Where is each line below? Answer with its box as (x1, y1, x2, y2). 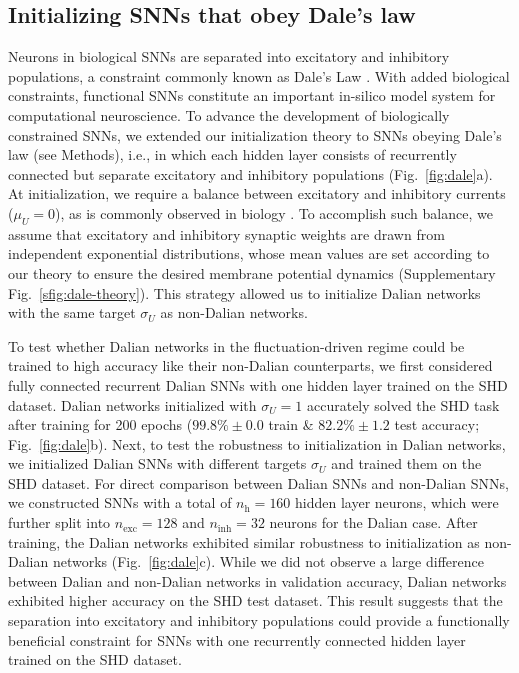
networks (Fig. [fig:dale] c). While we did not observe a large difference (52, 551, 484, 572)
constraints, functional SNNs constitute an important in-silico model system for (8, 85, 496, 106)
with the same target (8, 302, 136, 323)
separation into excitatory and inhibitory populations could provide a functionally (8, 610, 510, 631)
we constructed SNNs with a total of (8, 492, 232, 513)
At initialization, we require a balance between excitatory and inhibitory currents (8, 183, 506, 204)
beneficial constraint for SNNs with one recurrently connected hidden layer (8, 629, 466, 650)
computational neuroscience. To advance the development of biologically (8, 104, 450, 125)
